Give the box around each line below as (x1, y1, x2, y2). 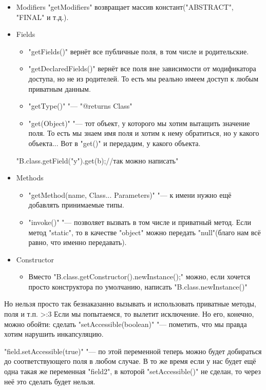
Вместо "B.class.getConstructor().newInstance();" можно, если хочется (28, 271, 251, 282)
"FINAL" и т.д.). (16, 11, 69, 22)
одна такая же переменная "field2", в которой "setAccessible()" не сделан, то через (4, 366, 261, 377)
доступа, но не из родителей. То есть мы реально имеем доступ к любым (28, 73, 259, 84)
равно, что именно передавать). (28, 237, 127, 248)
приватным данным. (28, 83, 91, 94)
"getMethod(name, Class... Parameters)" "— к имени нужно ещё (28, 189, 232, 200)
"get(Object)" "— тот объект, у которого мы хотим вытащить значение (28, 117, 250, 128)
